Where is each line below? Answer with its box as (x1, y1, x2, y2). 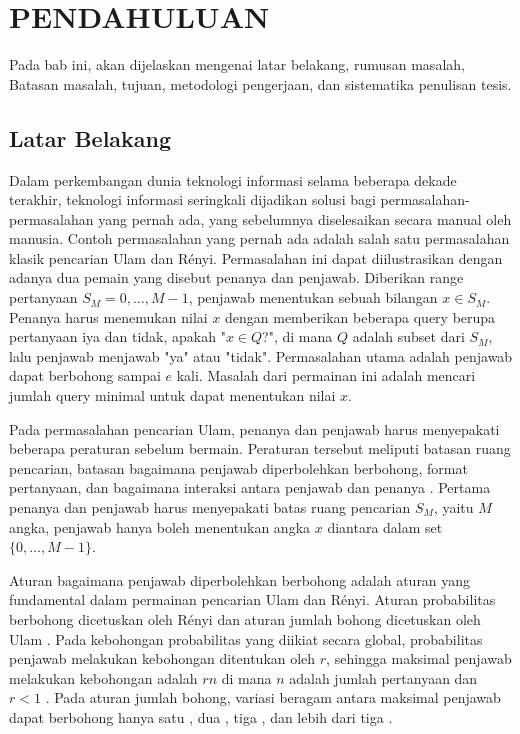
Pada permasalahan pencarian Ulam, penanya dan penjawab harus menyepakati (9, 418, 500, 439)
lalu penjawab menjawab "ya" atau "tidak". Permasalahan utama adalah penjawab (9, 345, 513, 366)
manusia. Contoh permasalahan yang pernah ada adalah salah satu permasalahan (9, 228, 510, 249)
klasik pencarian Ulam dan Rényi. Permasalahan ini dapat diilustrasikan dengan (9, 247, 503, 268)
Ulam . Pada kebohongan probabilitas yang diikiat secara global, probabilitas (9, 628, 483, 649)
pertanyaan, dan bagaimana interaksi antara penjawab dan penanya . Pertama (9, 477, 491, 498)
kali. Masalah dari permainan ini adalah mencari (176, 365, 476, 386)
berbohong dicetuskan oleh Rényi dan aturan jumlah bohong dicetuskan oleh (9, 608, 481, 629)
